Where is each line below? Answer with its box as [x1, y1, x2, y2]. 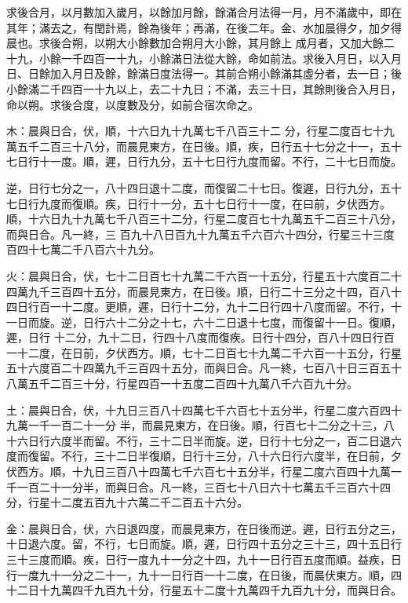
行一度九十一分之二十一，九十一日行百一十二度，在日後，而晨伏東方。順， [6, 566, 391, 583]
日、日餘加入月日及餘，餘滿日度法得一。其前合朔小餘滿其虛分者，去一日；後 [6, 65, 402, 82]
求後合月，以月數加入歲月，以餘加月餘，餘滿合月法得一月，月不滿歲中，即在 [6, 4, 402, 20]
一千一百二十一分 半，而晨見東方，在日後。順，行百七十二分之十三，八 [27, 417, 395, 433]
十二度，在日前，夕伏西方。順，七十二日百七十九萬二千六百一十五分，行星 [16, 344, 402, 360]
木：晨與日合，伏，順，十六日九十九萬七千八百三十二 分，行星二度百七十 [6, 122, 384, 139]
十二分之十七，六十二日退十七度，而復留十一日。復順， [115, 313, 402, 330]
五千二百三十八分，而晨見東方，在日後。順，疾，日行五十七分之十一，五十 [16, 137, 402, 154]
